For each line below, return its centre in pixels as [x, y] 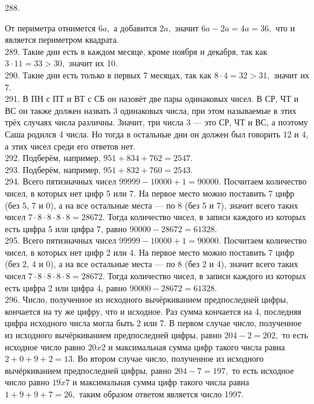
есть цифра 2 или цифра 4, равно [66, 287]
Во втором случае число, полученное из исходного [171, 358]
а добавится [135, 27]
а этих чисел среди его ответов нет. [70, 146]
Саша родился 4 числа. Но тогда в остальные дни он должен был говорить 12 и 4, [157, 134]
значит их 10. [93, 63]
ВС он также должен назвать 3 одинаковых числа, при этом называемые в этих [151, 110]
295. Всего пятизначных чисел [61, 240]
